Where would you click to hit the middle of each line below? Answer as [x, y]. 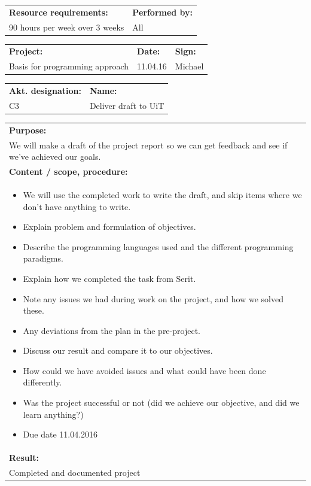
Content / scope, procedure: [68, 171]
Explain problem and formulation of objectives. [109, 227]
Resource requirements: [59, 12]
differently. [42, 382]
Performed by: [163, 12]
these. [33, 310]
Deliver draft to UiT [127, 105]
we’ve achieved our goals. [55, 157]
